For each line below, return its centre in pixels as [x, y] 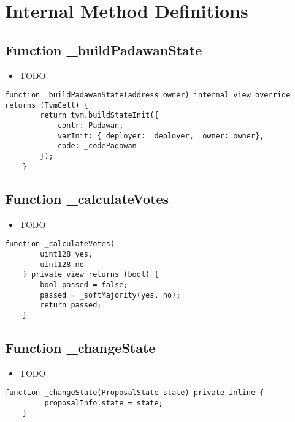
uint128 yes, [67, 254]
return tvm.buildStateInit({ [99, 115]
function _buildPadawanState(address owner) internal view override [148, 95]
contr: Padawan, [90, 126]
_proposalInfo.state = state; [102, 403]
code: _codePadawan [97, 146]
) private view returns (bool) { [90, 275]
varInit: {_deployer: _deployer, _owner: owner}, [161, 136]
